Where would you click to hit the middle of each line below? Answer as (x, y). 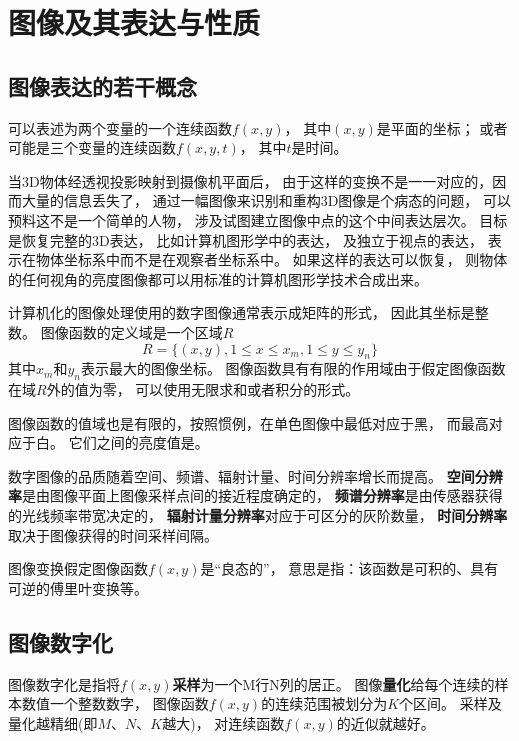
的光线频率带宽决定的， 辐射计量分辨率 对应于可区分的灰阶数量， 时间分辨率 (258, 515)
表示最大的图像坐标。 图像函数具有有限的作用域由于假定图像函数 (293, 368)
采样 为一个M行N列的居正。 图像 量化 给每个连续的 (333, 683)
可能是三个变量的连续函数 (92, 147)
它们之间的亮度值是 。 (138, 442)
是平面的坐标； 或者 (442, 127)
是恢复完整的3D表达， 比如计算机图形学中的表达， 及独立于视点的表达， (246, 239)
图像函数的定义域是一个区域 (131, 331)
